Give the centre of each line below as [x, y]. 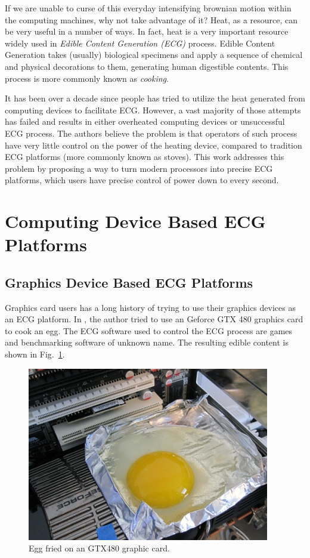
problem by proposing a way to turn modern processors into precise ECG [139, 168]
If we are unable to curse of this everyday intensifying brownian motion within [148, 8]
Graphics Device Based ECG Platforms [129, 282]
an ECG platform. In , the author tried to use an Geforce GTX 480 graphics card [154, 319]
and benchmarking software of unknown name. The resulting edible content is [147, 342]
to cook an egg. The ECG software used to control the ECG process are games [149, 330]
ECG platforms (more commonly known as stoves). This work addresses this [145, 157]
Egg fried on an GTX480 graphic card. [99, 548]
